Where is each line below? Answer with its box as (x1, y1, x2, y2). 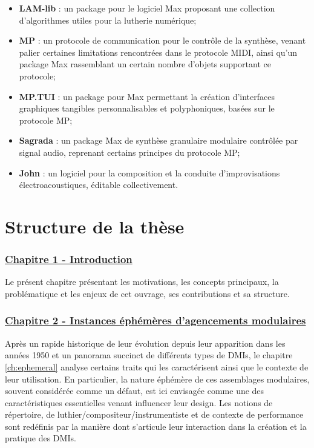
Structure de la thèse (5, 213, 185, 238)
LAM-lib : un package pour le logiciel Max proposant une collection (19, 2, 275, 14)
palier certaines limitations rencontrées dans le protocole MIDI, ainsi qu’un (19, 45, 298, 58)
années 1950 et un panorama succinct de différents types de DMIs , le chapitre (5, 349, 293, 361)
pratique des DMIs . (5, 432, 76, 444)
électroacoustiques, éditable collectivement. (19, 178, 178, 191)
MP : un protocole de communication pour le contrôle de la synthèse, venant (19, 34, 306, 47)
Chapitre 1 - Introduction (5, 252, 132, 267)
